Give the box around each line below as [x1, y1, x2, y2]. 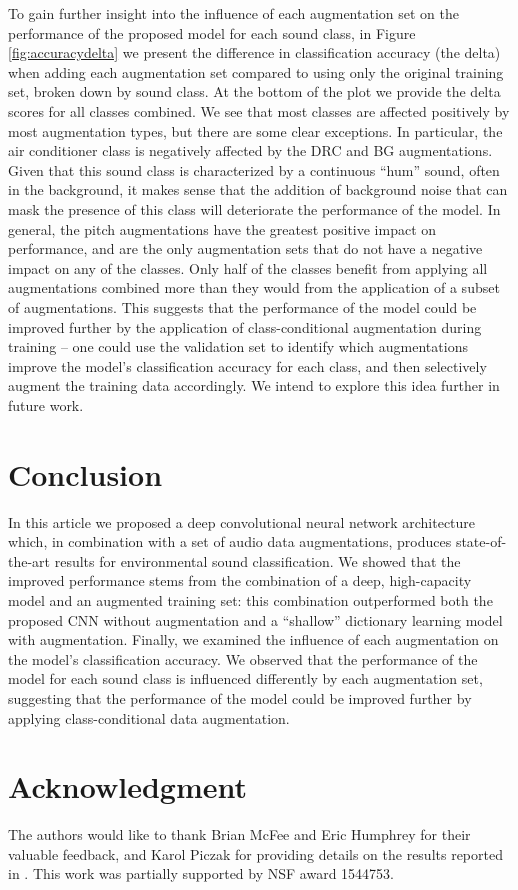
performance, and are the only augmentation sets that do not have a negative [8, 238, 483, 259]
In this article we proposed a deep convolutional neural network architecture [8, 511, 476, 532]
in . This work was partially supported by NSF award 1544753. [8, 863, 394, 884]
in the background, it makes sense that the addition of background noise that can [8, 179, 508, 200]
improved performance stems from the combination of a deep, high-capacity [8, 570, 472, 591]
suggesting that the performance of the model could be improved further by [8, 687, 472, 708]
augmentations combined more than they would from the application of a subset [8, 277, 500, 298]
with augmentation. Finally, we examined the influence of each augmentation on [8, 629, 499, 650]
